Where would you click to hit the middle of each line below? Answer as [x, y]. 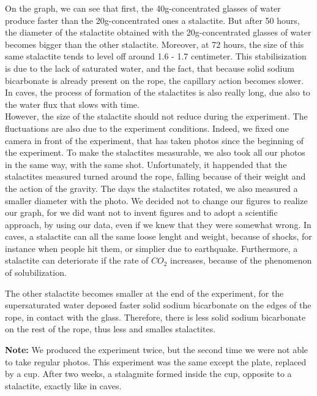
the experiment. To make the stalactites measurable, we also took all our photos [155, 152]
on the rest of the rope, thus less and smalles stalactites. [110, 329]
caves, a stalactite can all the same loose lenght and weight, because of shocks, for [158, 236]
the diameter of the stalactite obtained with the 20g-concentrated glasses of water [158, 32]
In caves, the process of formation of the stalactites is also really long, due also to [158, 92]
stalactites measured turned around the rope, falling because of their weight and [155, 176]
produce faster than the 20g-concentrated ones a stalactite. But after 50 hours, [152, 20]
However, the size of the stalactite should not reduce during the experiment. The [156, 116]
